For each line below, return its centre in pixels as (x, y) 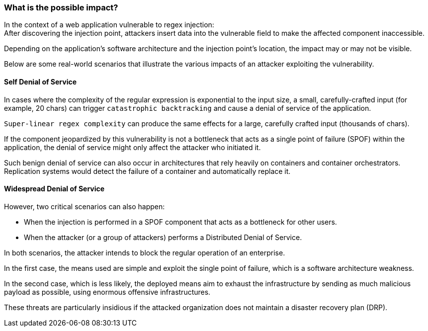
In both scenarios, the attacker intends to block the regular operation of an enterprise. (145, 252)
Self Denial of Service (41, 82)
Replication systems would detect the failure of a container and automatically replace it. (147, 171)
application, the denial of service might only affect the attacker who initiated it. (132, 147)
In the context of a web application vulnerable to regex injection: (109, 25)
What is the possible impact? (61, 7)
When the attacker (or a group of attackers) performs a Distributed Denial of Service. (163, 237)
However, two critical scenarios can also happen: (85, 206)
